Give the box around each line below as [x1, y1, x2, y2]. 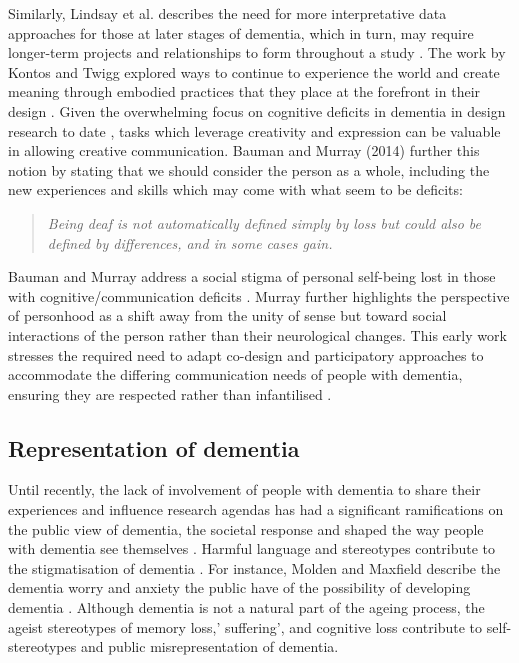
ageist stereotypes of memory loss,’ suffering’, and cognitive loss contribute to [8, 616, 483, 637]
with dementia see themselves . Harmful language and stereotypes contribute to [8, 538, 495, 559]
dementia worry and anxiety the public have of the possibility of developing [8, 577, 471, 598]
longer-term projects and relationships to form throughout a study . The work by [8, 42, 506, 63]
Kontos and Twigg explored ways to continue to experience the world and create [8, 61, 500, 82]
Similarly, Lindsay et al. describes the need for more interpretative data [8, 3, 447, 23]
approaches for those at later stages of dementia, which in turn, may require [8, 22, 474, 43]
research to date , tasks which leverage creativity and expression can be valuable [8, 120, 501, 141]
